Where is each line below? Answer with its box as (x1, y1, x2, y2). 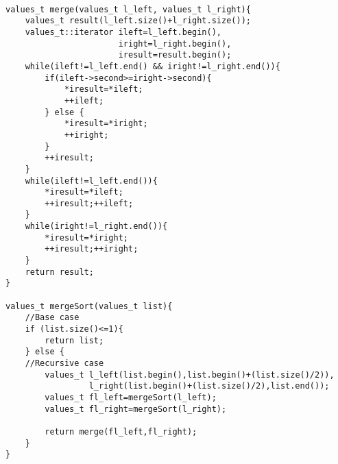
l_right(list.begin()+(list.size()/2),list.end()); (88, 381, 330, 391)
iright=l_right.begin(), (118, 38, 232, 49)
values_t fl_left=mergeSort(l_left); (45, 392, 217, 402)
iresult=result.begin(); (118, 50, 232, 60)
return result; (25, 267, 94, 277)
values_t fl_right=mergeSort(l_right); (45, 404, 227, 414)
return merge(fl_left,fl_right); (45, 426, 197, 437)
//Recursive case (25, 358, 104, 368)
